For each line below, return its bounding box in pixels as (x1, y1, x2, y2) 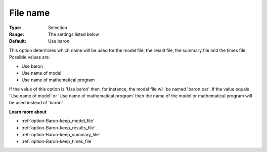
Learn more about (9, 109, 47, 115)
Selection (48, 25, 68, 30)
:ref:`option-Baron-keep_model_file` (21, 118, 95, 124)
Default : (9, 38, 27, 44)
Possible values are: (9, 54, 50, 60)
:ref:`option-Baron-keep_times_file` (21, 138, 93, 145)
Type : (9, 25, 22, 30)
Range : (9, 31, 24, 37)
